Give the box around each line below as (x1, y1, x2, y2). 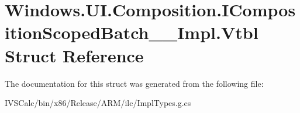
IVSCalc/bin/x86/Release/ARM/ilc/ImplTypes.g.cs (5, 97, 191, 109)
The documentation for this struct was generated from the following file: (5, 77, 264, 89)
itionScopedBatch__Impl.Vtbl (5, 20, 258, 44)
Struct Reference (5, 43, 144, 67)
